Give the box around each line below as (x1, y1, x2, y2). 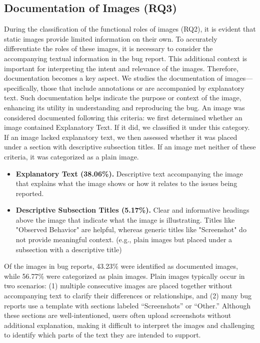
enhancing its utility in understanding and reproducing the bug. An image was (4, 102, 245, 112)
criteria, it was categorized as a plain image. (4, 151, 139, 161)
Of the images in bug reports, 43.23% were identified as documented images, (4, 261, 238, 271)
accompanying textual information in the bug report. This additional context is (4, 53, 247, 63)
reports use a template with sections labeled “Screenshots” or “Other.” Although (4, 300, 250, 310)
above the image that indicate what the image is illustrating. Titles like (15, 214, 235, 225)
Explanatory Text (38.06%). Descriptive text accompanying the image (15, 168, 243, 179)
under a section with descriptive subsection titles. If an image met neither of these (4, 141, 256, 152)
